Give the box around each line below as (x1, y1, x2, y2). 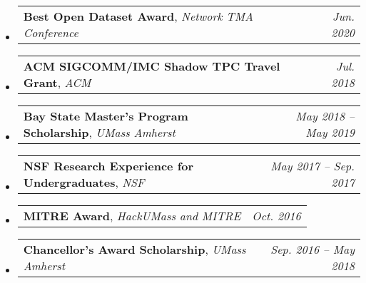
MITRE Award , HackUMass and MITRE (23, 207, 241, 224)
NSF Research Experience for (23, 158, 194, 174)
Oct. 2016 (252, 207, 301, 224)
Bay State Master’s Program (23, 108, 188, 124)
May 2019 (305, 124, 355, 140)
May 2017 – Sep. (270, 158, 355, 174)
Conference (23, 24, 78, 41)
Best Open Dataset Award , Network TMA (23, 8, 253, 24)
